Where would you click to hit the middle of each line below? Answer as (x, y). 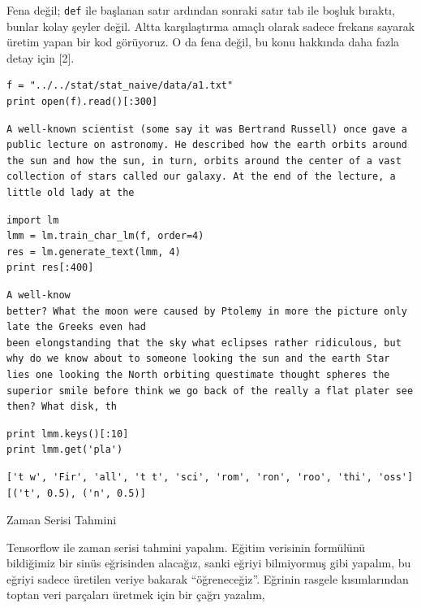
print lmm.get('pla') (65, 450)
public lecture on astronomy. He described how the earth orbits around (207, 145)
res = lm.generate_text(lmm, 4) (94, 252)
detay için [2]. (41, 57)
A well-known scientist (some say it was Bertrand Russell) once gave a (207, 129)
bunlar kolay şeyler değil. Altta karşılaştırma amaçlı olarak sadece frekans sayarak (211, 26)
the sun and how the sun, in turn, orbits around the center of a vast (204, 161)
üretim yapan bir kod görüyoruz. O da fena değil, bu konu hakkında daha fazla (203, 42)
